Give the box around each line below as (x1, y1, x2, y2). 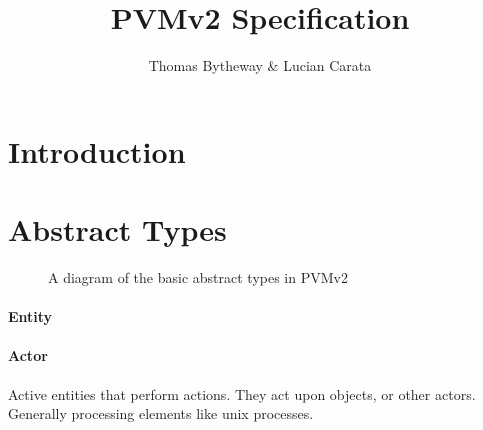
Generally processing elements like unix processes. (8, 403, 314, 424)
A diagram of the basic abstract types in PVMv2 (48, 267, 348, 288)
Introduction (8, 130, 186, 171)
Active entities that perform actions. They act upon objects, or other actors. (8, 383, 476, 404)
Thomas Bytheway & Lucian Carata (148, 55, 372, 76)
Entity (8, 306, 53, 327)
